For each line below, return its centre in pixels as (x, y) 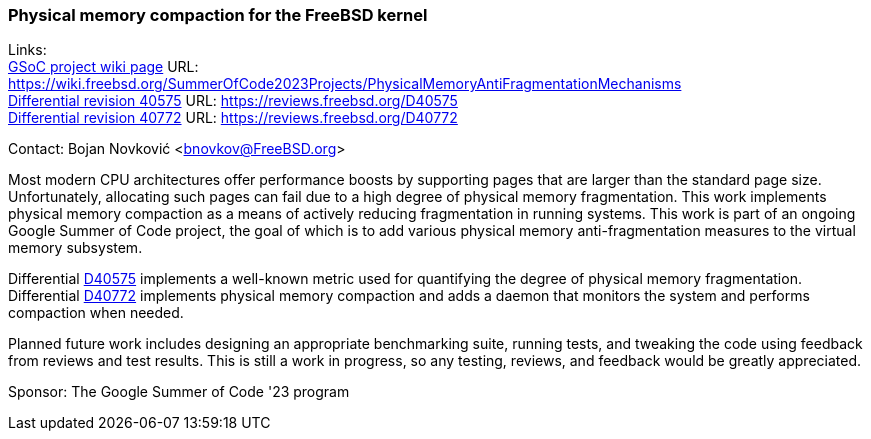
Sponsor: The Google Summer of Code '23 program (179, 392)
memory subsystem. (75, 248)
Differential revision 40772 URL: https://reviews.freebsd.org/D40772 (233, 118)
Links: (27, 50)
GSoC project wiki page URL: (103, 67)
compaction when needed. (96, 313)
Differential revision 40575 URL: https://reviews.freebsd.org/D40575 (233, 101)
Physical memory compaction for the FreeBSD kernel (218, 15)
